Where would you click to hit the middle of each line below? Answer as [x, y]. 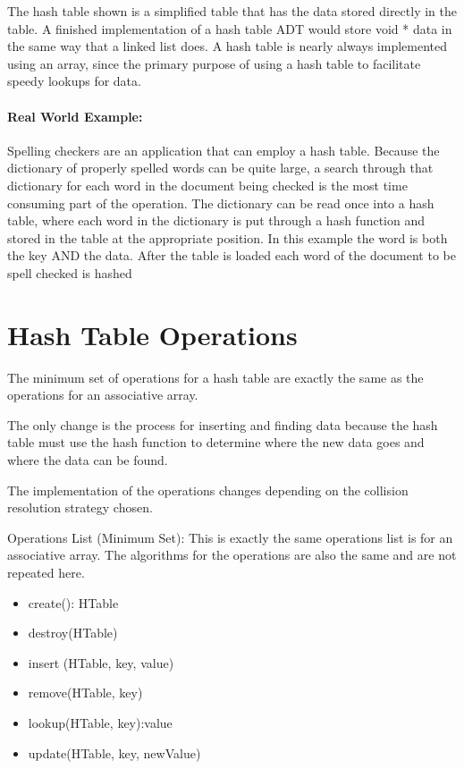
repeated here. [46, 572]
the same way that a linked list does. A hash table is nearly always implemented [228, 46]
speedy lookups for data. [74, 81]
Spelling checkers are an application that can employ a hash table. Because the [224, 150]
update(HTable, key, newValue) [114, 752]
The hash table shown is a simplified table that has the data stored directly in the [232, 11]
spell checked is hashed [70, 272]
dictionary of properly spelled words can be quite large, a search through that [220, 168]
